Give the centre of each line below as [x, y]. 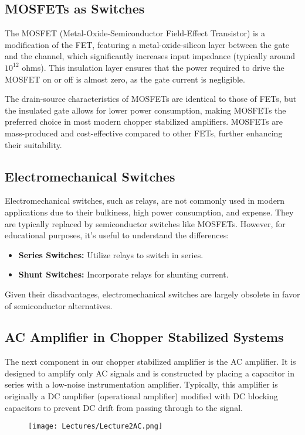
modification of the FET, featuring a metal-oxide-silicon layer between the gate [147, 44]
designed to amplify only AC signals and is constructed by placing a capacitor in [150, 373]
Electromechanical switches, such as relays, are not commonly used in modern [145, 201]
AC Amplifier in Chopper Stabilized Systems [144, 337]
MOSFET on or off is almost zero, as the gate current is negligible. [125, 79]
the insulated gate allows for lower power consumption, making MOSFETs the [145, 110]
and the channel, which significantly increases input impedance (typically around [150, 56]
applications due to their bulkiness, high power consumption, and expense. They [149, 212]
